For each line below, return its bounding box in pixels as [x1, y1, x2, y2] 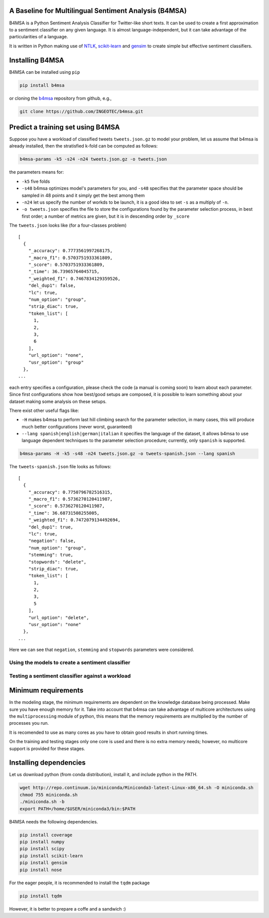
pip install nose [19, 867, 62, 873]
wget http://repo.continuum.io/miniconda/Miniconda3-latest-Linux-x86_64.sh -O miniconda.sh [19, 785, 254, 790]
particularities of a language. [9, 34, 68, 40]
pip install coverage [19, 832, 73, 838]
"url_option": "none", [28, 353, 84, 358]
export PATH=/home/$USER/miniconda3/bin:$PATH [19, 806, 135, 811]
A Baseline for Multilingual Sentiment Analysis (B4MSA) [9, 6, 187, 15]
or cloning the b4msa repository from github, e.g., [9, 95, 112, 101]
